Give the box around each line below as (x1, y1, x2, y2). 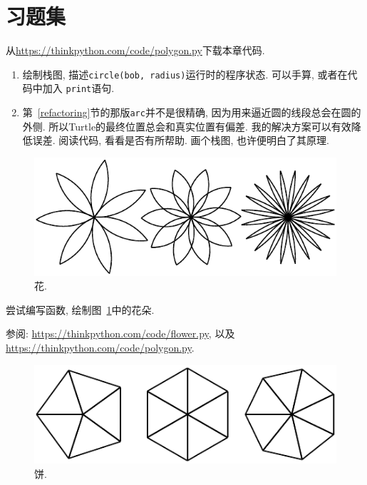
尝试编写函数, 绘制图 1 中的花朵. (6, 302, 155, 317)
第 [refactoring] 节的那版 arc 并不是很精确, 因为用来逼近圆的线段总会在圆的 (22, 105, 361, 120)
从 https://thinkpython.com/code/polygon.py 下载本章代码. (6, 43, 265, 58)
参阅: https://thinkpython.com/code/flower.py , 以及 (6, 326, 235, 341)
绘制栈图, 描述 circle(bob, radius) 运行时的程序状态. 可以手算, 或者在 (22, 66, 348, 81)
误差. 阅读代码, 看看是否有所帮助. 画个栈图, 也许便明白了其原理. (32, 133, 329, 148)
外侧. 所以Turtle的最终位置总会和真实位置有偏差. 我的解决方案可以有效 (22, 118, 351, 133)
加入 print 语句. (42, 81, 115, 96)
